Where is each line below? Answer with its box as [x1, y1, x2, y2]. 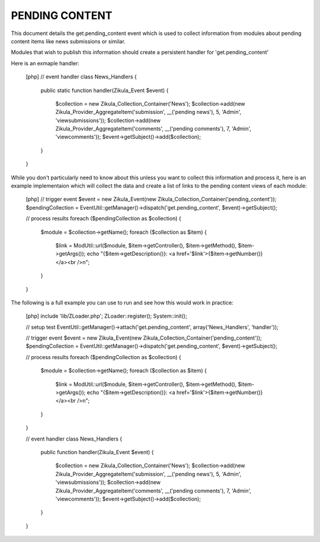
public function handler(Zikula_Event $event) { [40, 449, 154, 455]
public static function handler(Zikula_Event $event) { [40, 87, 169, 94]
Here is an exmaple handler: [11, 59, 80, 66]
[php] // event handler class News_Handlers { [25, 73, 137, 80]
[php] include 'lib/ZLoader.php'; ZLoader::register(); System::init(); [25, 312, 188, 320]
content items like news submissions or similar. [11, 37, 126, 45]
